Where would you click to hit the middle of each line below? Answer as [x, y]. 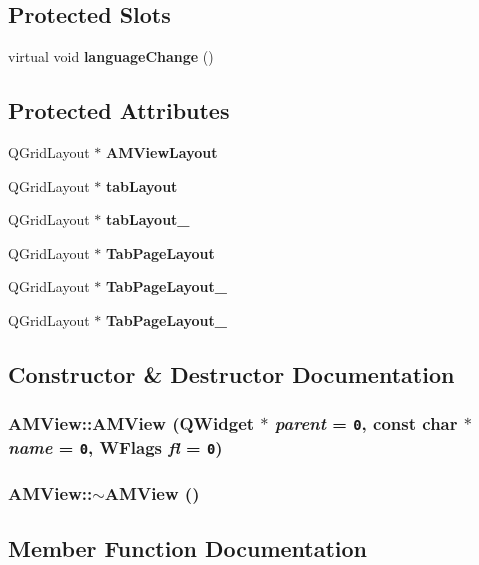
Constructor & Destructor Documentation [231, 373]
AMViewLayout [161, 152]
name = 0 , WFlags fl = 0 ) [115, 446]
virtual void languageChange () [111, 56]
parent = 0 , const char [366, 423]
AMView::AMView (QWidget [131, 423]
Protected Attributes [119, 110]
